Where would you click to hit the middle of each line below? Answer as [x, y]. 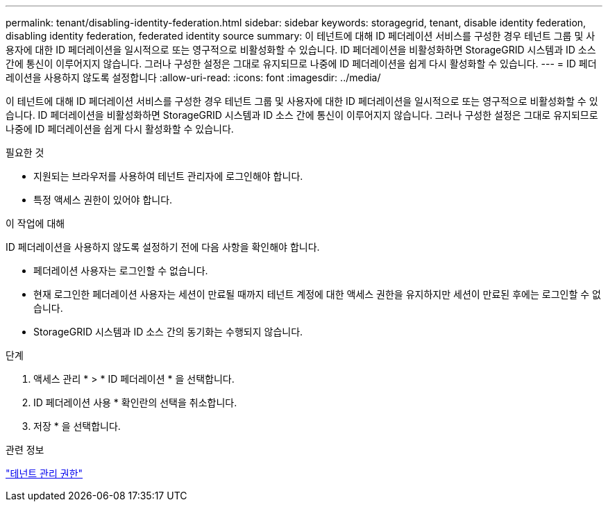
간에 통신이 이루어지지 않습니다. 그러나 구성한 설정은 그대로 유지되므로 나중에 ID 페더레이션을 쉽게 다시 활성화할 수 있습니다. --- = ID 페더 [301, 64]
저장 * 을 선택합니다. [77, 426]
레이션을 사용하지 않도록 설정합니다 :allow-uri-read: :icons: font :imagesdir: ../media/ [193, 77]
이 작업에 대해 [35, 223]
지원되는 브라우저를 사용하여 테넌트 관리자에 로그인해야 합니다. [168, 176]
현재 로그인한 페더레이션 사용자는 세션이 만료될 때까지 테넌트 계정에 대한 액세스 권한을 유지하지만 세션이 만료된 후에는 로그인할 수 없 [317, 294]
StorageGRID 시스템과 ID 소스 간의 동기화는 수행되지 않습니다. [168, 332]
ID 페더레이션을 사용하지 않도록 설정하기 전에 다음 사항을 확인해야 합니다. [163, 247]
